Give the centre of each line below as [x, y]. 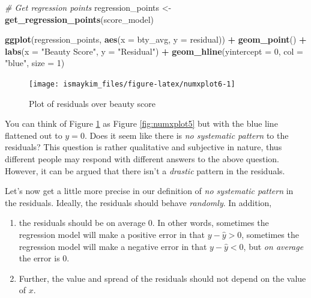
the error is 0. [44, 258]
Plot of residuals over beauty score [92, 103]
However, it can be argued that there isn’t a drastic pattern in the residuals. [145, 170]
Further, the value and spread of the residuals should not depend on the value [162, 278]
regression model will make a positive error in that [112, 234]
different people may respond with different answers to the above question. [142, 159]
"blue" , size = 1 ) [35, 63]
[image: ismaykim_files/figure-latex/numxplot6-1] [132, 84]
